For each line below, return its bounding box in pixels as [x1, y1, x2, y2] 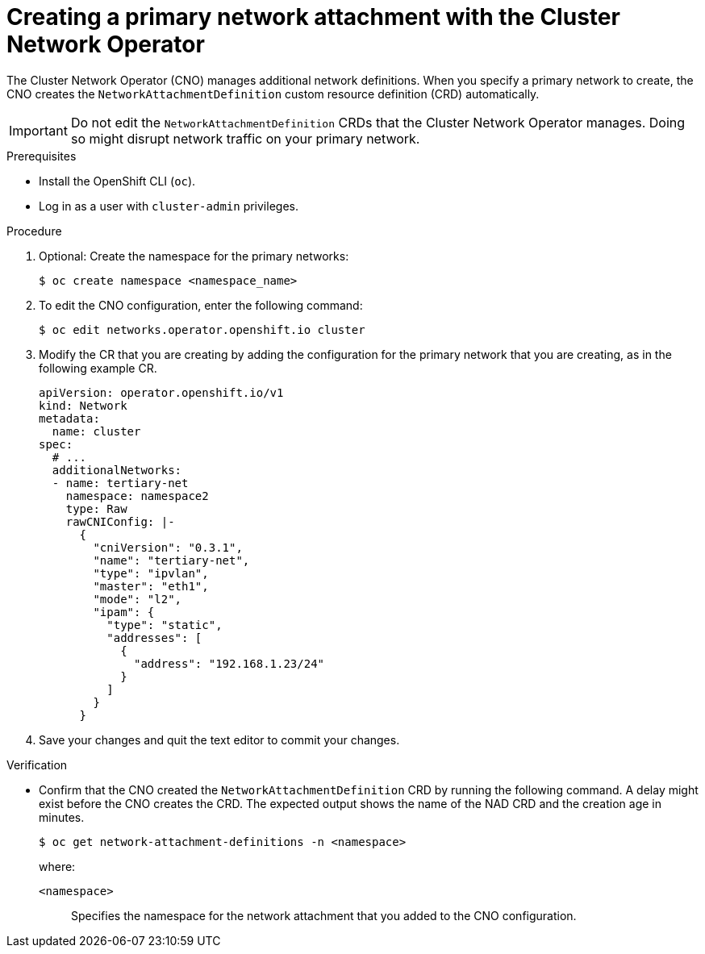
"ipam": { [93, 605, 155, 619]
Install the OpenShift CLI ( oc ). [39, 173, 196, 188]
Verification [6, 757, 68, 772]
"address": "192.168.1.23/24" [134, 656, 325, 670]
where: [39, 859, 76, 873]
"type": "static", [106, 618, 223, 631]
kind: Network [39, 398, 127, 412]
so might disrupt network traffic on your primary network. [70, 130, 420, 147]
